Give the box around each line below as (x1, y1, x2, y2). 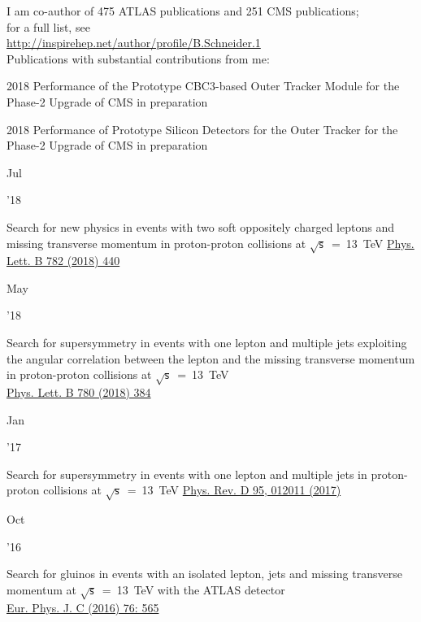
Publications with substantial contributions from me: (7, 50, 270, 67)
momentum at (7, 581, 76, 598)
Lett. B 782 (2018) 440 (7, 252, 120, 269)
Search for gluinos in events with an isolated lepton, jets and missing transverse (7, 565, 402, 582)
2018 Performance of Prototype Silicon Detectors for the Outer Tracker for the (7, 120, 398, 137)
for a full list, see (7, 18, 90, 35)
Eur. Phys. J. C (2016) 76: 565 (7, 598, 159, 615)
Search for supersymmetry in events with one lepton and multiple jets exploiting (7, 334, 407, 351)
